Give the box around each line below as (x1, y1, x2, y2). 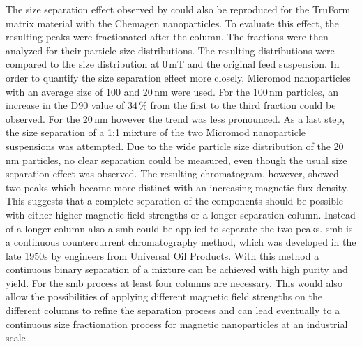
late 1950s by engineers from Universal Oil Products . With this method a (6, 248, 319, 263)
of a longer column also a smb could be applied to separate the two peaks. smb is (6, 221, 353, 235)
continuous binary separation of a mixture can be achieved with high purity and (6, 262, 348, 276)
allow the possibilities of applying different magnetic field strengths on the (6, 289, 322, 304)
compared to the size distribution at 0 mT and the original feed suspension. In (6, 57, 340, 71)
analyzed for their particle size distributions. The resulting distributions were (6, 43, 335, 57)
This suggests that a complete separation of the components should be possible (6, 193, 344, 208)
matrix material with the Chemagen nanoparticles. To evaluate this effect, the (6, 15, 339, 30)
